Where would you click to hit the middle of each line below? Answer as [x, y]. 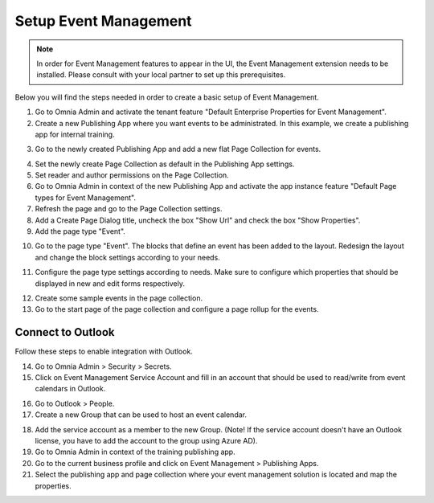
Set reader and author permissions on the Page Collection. [132, 175]
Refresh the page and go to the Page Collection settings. [129, 209]
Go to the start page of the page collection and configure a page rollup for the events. [177, 309]
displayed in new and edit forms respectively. [110, 283]
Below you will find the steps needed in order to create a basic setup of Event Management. [167, 97]
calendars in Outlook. [70, 389]
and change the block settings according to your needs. [127, 257]
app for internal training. [75, 134]
